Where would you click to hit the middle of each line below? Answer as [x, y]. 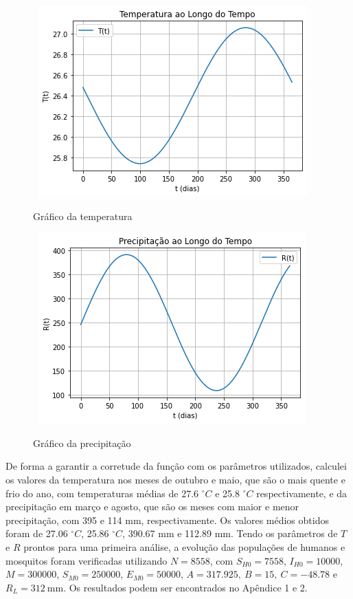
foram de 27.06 [37, 533]
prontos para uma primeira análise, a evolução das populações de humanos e [184, 546]
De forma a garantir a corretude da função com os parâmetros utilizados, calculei [176, 466]
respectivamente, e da [302, 493]
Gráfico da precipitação [82, 443]
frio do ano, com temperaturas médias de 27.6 [102, 493]
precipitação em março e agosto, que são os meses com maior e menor [152, 507]
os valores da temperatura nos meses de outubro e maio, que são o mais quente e [175, 479]
